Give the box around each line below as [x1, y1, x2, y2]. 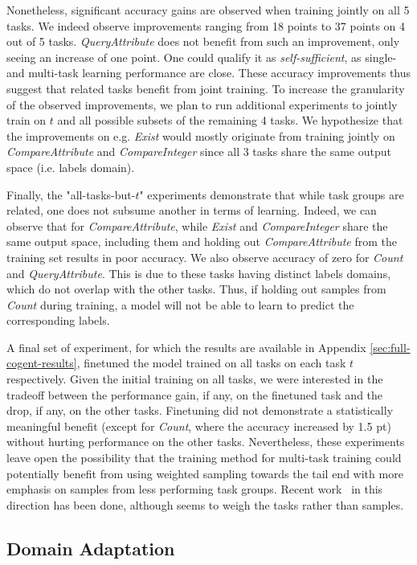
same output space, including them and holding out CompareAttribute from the [6, 233, 397, 250]
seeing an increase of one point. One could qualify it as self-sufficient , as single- [6, 48, 397, 65]
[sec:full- [370, 338, 411, 355]
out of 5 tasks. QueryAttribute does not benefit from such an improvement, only [6, 33, 400, 50]
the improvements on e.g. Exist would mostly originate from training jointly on [6, 127, 395, 144]
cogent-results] [6, 354, 77, 371]
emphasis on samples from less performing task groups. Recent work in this [6, 481, 383, 497]
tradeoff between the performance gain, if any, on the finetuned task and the [6, 386, 383, 403]
